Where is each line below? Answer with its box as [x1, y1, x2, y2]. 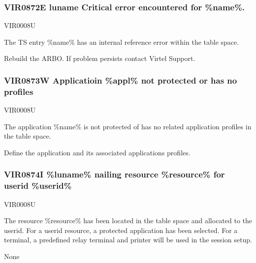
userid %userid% [4, 179, 72, 192]
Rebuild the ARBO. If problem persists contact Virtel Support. [4, 53, 195, 63]
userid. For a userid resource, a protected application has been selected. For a [4, 225, 238, 235]
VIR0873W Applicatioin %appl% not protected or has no [4, 74, 237, 86]
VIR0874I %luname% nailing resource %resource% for [4, 168, 225, 180]
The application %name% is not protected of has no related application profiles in [4, 121, 252, 131]
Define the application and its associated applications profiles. [4, 147, 191, 157]
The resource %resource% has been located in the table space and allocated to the [4, 215, 253, 226]
